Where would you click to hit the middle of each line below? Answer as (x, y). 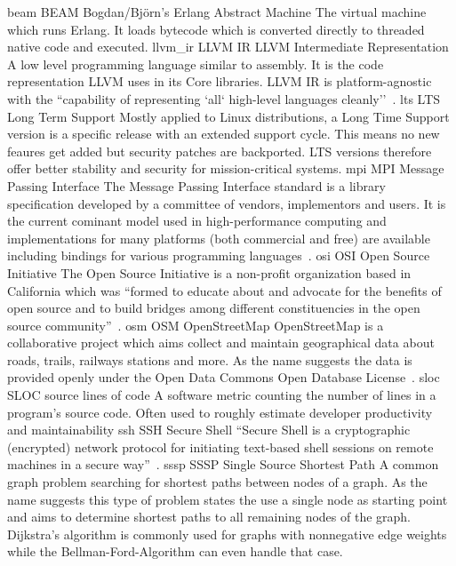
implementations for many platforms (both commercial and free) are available (219, 238)
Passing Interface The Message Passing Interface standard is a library (196, 185)
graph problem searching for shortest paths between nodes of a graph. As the (217, 482)
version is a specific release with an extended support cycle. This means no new (224, 134)
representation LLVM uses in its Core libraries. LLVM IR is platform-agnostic (220, 81)
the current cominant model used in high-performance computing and (197, 221)
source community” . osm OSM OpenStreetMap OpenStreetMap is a (196, 325)
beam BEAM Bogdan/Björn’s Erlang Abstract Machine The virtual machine (217, 12)
